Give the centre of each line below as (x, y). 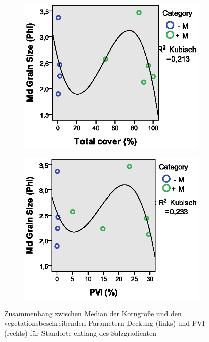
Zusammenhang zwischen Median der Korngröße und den (93, 313)
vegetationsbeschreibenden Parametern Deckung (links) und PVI (104, 323)
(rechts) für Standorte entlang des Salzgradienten (80, 333)
